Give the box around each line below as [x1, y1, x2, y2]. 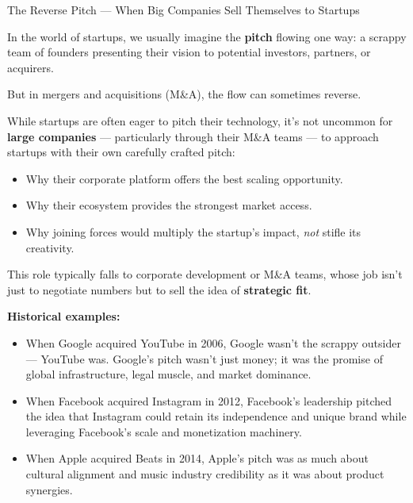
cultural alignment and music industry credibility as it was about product [25, 466, 384, 482]
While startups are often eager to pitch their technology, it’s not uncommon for [7, 112, 393, 129]
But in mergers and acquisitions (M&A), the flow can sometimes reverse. [7, 86, 361, 102]
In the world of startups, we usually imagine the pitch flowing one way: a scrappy [7, 28, 407, 44]
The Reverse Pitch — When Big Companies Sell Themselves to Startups [7, 2, 360, 17]
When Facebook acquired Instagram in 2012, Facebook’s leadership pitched [25, 392, 392, 409]
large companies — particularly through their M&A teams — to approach [7, 128, 379, 144]
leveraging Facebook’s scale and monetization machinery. [25, 423, 302, 440]
